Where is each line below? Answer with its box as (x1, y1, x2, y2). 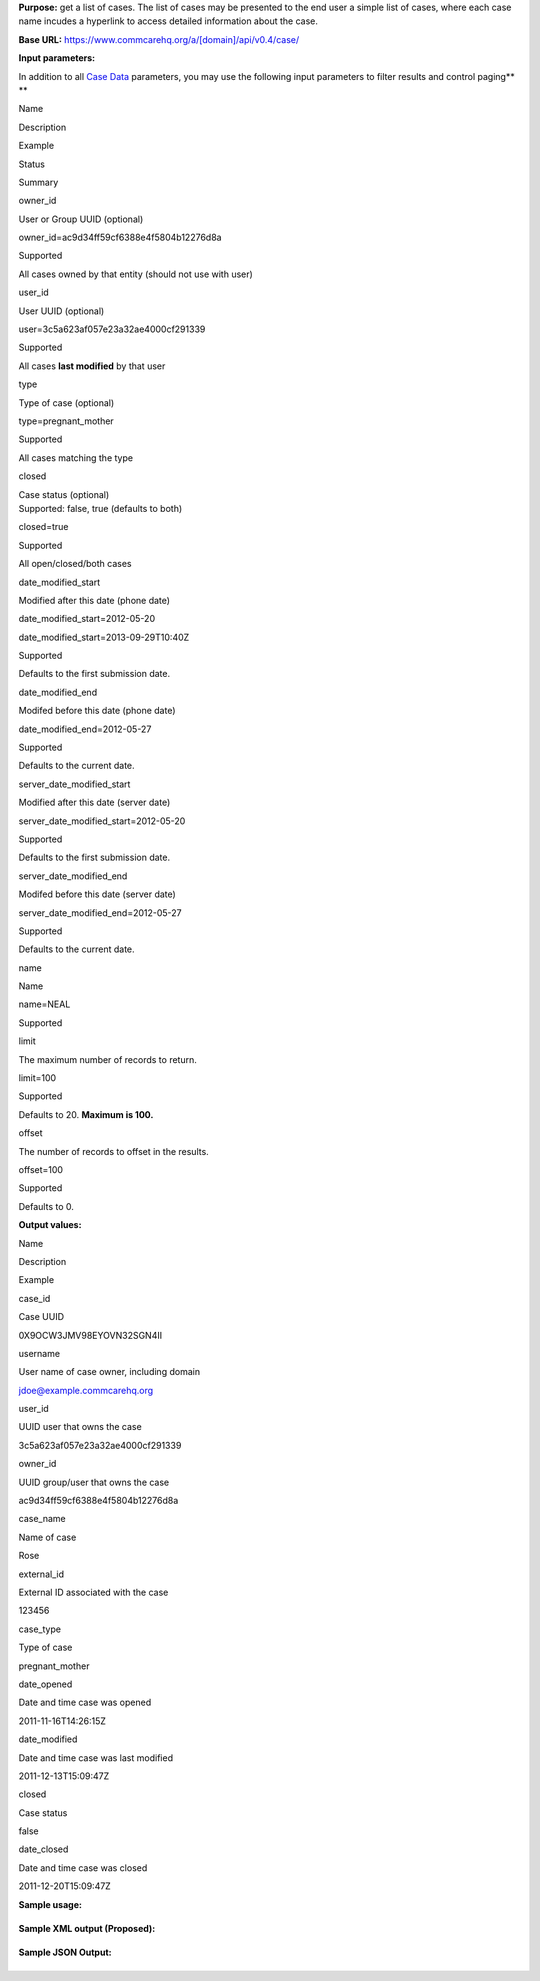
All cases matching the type (18, 451, 134, 464)
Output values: (18, 1219, 82, 1231)
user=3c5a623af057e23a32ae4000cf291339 (18, 323, 206, 335)
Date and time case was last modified (18, 1751, 174, 1764)
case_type (18, 1623, 62, 1635)
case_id (18, 1292, 51, 1304)
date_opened (18, 1678, 73, 1690)
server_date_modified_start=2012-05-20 (18, 815, 186, 827)
